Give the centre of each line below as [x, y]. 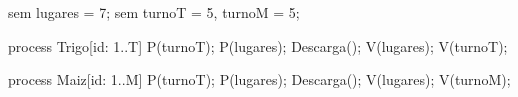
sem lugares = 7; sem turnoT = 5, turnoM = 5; [154, 12]
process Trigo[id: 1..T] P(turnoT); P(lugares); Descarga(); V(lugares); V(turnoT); [258, 45]
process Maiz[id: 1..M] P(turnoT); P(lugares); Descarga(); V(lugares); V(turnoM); [259, 79]
